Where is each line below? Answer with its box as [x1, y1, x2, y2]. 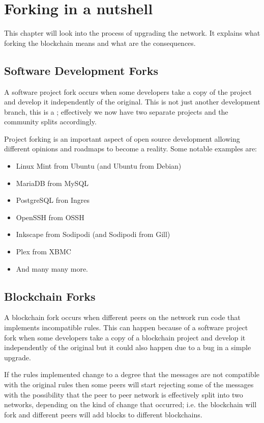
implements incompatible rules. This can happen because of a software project [4, 322, 248, 333]
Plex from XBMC [16, 246, 71, 257]
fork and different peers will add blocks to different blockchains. [4, 409, 202, 419]
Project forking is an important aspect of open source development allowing [4, 133, 240, 144]
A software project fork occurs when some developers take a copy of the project [4, 86, 252, 97]
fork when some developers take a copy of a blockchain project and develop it [4, 332, 246, 342]
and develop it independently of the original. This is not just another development [4, 96, 260, 107]
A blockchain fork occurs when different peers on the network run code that [4, 312, 241, 323]
